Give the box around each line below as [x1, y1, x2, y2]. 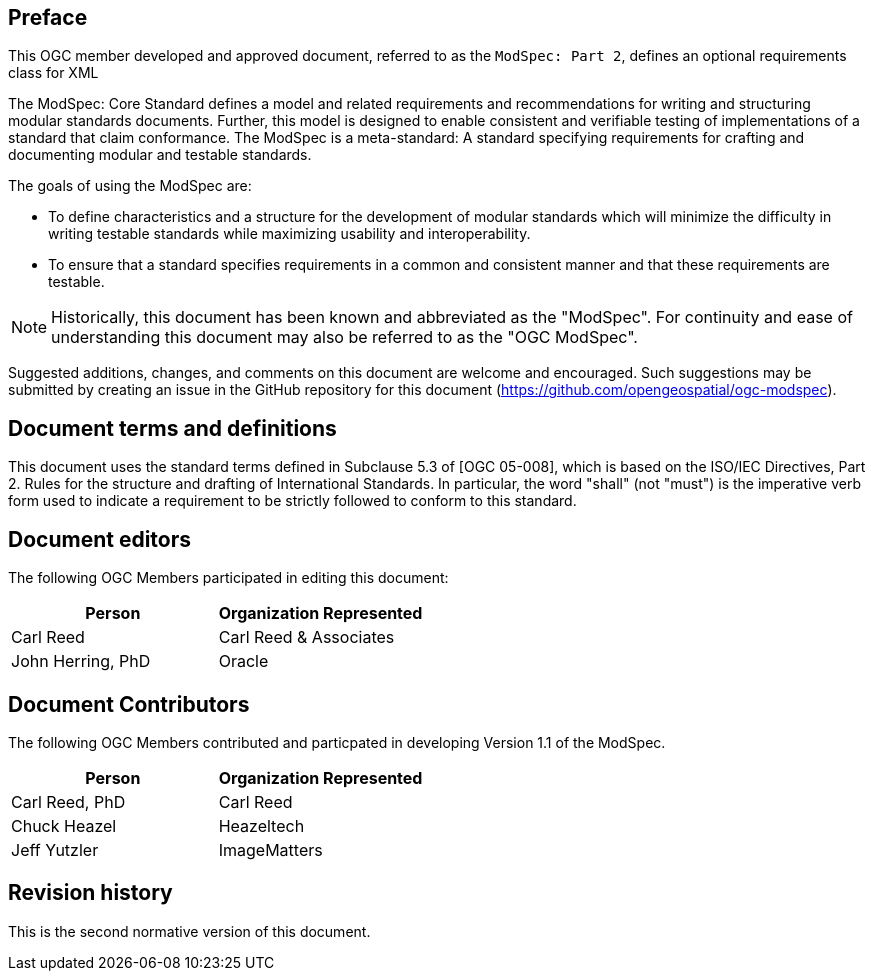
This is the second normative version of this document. [8, 922, 371, 940]
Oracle [218, 651, 269, 672]
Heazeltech [218, 815, 305, 836]
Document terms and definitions [8, 415, 337, 441]
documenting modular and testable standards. [8, 146, 312, 164]
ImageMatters [218, 839, 323, 860]
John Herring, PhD [11, 651, 151, 672]
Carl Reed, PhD [11, 791, 126, 812]
